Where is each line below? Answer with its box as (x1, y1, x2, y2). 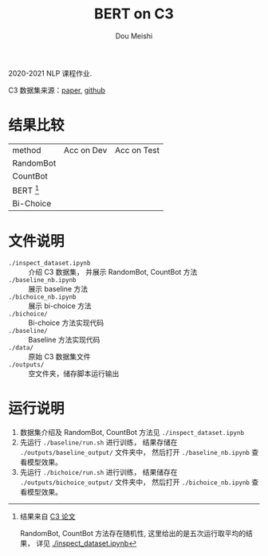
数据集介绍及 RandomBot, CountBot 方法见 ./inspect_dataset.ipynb (19, 428, 245, 437)
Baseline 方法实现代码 (28, 335, 100, 345)
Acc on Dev (63, 144, 108, 155)
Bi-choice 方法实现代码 (28, 318, 104, 327)
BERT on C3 (94, 5, 174, 23)
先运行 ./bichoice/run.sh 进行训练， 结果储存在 (19, 468, 178, 477)
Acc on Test (114, 144, 160, 155)
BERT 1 (12, 183, 40, 196)
